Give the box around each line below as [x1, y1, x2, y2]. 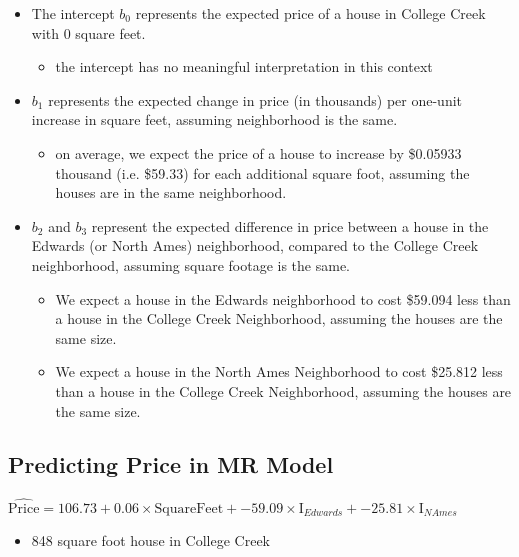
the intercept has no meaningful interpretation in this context [55, 56, 433, 77]
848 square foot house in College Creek [31, 530, 271, 551]
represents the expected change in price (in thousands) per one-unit [48, 89, 463, 110]
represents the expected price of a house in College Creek [135, 3, 486, 23]
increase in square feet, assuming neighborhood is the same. [31, 109, 398, 130]
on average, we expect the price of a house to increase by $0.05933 [55, 142, 462, 163]
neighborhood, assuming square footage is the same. [31, 254, 350, 275]
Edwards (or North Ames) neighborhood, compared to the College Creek [31, 235, 479, 256]
